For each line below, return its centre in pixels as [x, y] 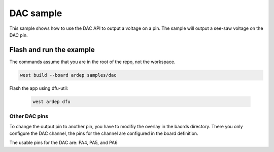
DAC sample [36, 13]
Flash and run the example [52, 50]
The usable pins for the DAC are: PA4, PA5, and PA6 [63, 143]
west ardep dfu [52, 102]
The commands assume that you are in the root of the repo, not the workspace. [92, 62]
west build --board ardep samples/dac [68, 75]
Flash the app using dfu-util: [39, 88]
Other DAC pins [29, 116]
